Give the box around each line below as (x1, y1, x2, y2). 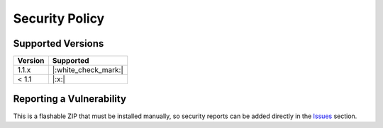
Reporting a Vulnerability (13, 93, 127, 105)
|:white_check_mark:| (52, 65, 124, 75)
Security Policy (13, 11, 105, 26)
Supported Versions (13, 37, 104, 50)
